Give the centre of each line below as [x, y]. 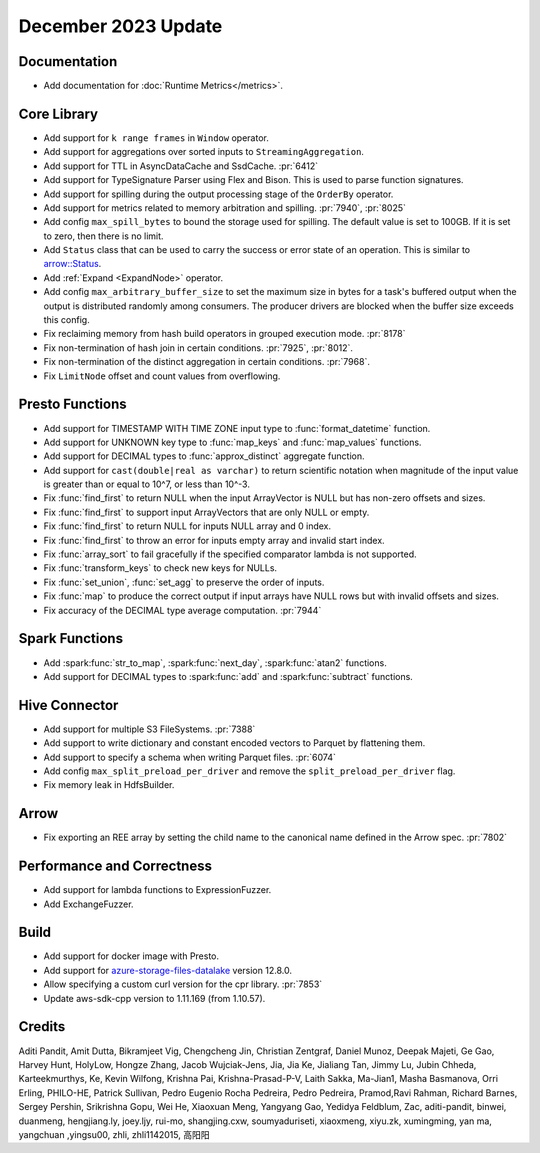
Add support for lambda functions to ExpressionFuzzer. [157, 890]
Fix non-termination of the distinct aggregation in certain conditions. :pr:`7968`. [206, 362]
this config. [66, 320]
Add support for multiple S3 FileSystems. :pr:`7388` [149, 729]
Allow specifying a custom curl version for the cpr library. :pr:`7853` [183, 984]
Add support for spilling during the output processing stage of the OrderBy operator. [218, 194]
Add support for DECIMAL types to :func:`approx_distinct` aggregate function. [204, 456]
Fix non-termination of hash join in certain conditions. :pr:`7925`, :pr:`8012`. [198, 347]
